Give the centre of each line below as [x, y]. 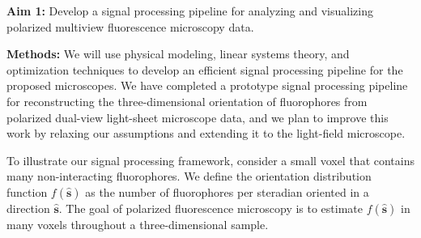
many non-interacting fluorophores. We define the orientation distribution [189, 176]
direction [28, 208]
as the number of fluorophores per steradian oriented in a [227, 191]
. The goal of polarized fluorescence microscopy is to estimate [211, 208]
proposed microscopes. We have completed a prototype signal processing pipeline [207, 85]
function [27, 191]
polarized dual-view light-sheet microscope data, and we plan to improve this [198, 117]
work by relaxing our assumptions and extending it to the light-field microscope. [206, 133]
